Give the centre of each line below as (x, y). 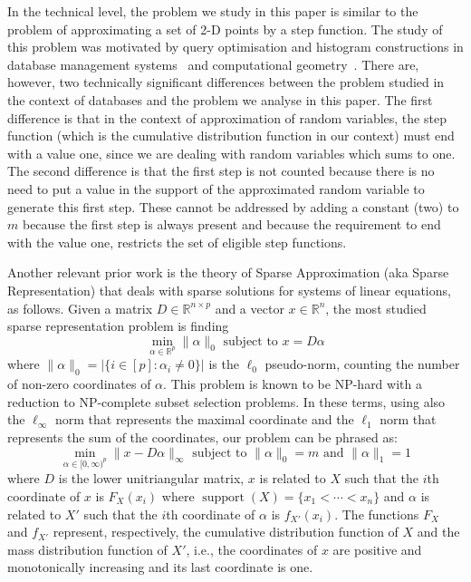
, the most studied (376, 308)
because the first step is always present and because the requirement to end (231, 224)
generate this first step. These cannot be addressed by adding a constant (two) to (233, 206)
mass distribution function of (87, 549)
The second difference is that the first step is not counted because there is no (221, 171)
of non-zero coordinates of (79, 384)
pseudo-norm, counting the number (362, 364)
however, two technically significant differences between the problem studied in (226, 82)
